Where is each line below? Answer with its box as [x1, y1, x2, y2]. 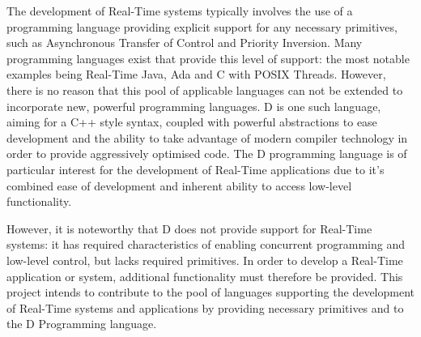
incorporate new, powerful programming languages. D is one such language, [6, 97, 381, 114]
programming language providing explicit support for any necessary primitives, [6, 18, 398, 35]
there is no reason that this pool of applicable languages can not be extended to [6, 81, 403, 98]
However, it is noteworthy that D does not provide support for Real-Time [6, 220, 372, 237]
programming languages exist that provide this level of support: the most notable [6, 49, 410, 66]
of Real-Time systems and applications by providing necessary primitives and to [6, 299, 404, 316]
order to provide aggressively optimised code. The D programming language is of [6, 145, 407, 162]
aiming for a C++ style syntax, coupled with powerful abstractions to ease [6, 113, 377, 130]
